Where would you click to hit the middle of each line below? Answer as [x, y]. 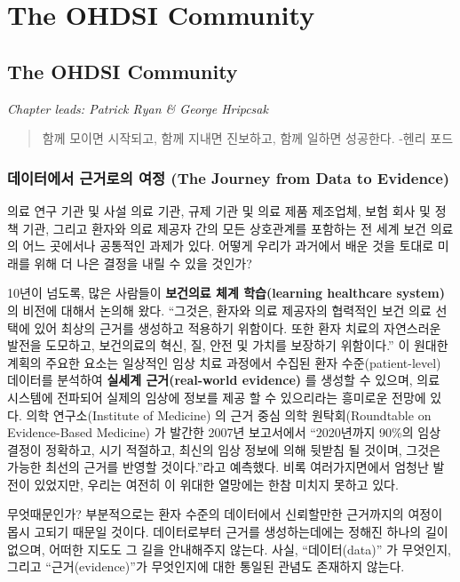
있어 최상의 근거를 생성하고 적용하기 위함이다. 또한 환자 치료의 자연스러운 [238, 327]
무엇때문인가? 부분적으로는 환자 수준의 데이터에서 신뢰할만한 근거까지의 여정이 [225, 514]
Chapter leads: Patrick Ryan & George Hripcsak [138, 108]
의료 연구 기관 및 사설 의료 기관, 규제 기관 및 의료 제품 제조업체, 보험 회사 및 [219, 210]
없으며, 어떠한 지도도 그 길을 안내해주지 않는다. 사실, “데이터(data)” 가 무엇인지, [229, 549]
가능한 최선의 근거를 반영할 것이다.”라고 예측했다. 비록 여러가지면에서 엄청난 [218, 467]
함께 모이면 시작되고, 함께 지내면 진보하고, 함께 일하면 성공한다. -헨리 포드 [248, 138]
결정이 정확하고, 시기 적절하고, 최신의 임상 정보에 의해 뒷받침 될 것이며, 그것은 [224, 449]
